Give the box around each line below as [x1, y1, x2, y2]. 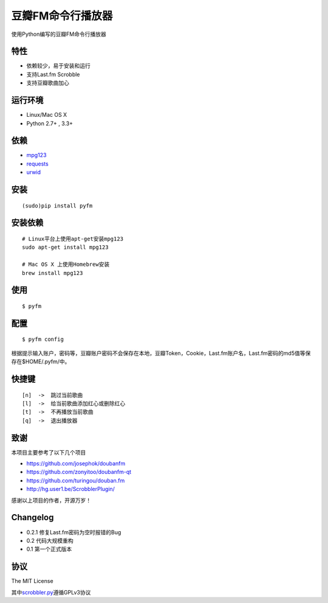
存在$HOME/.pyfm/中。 [11, 358, 70, 365]
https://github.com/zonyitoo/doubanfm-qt [26, 469, 132, 476]
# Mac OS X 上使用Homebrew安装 [22, 261, 110, 268]
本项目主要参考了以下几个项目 [11, 448, 86, 456]
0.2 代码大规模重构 [26, 537, 73, 544]
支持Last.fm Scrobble [26, 71, 80, 78]
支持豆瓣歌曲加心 [26, 79, 69, 86]
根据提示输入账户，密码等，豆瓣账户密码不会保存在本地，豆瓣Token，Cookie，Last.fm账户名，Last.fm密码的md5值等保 [11, 349, 311, 357]
